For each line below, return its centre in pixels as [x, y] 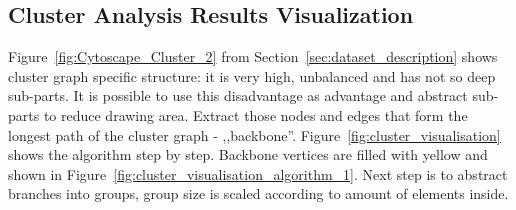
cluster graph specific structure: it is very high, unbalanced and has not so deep [252, 75]
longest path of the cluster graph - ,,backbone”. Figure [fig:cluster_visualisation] [254, 134]
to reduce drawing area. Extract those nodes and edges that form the [255, 114]
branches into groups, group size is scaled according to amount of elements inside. [258, 193]
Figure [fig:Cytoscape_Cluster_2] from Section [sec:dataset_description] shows [253, 56]
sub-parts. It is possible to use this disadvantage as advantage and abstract [238, 95]
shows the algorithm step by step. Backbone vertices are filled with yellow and [248, 154]
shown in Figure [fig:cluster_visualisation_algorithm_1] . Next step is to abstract [258, 173]
